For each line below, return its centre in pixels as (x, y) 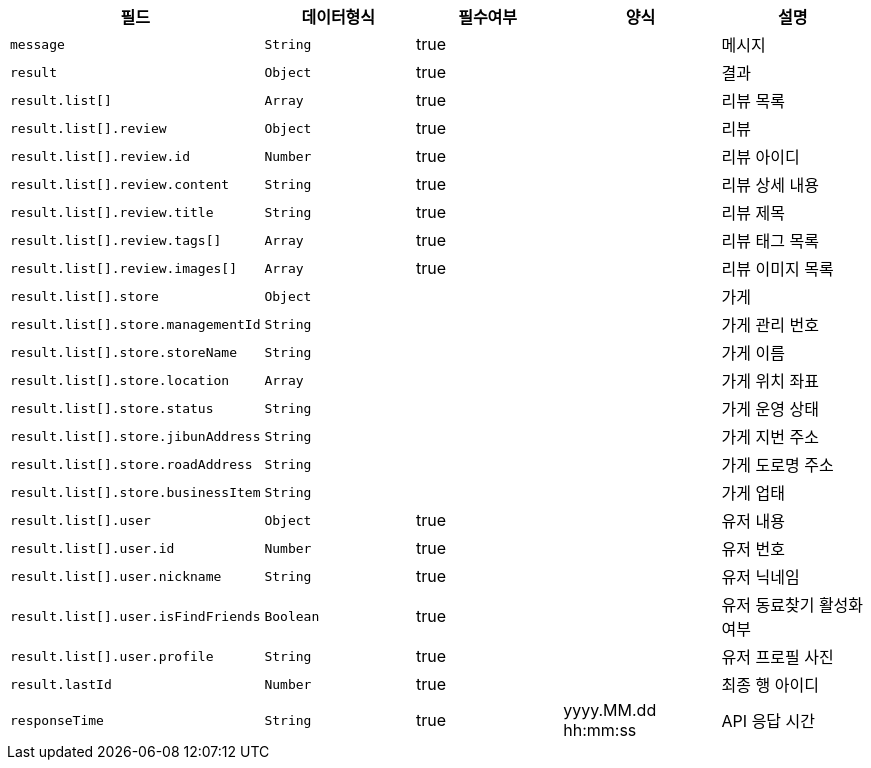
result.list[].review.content (120, 184)
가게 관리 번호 (770, 325)
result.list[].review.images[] (123, 268)
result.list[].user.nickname (116, 576)
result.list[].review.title (112, 212)
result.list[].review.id (100, 156)
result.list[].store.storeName (123, 352)
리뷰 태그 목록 (770, 241)
